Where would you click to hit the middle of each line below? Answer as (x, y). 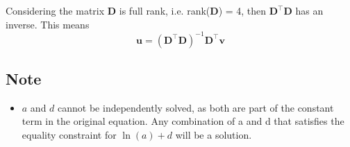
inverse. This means (48, 24)
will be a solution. (214, 135)
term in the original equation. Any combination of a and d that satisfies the (183, 121)
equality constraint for (69, 135)
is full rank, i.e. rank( (165, 10)
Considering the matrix (55, 10)
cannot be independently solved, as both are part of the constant (196, 107)
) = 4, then (242, 10)
